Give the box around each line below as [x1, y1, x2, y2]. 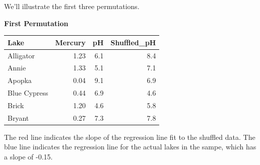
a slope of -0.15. [4, 151, 53, 162]
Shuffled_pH [110, 37, 156, 47]
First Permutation [4, 18, 69, 28]
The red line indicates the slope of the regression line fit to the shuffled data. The [4, 131, 255, 142]
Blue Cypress [8, 88, 48, 98]
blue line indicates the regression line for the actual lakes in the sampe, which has [4, 141, 256, 152]
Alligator [8, 50, 35, 60]
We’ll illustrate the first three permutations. [4, 1, 140, 11]
